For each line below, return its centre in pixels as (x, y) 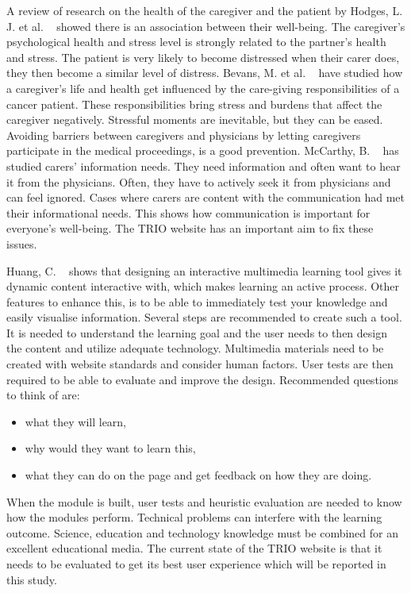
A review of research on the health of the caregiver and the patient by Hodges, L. (205, 10)
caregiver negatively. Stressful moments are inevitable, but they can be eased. (195, 119)
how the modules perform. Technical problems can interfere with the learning (194, 517)
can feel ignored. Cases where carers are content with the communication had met (206, 197)
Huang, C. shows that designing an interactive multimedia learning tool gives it (204, 270)
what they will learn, (76, 421)
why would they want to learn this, (110, 448)
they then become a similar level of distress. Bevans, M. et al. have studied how (205, 73)
